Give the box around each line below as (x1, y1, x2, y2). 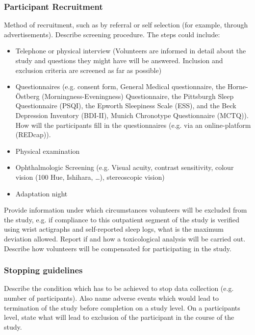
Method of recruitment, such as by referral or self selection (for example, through (4, 20, 248, 30)
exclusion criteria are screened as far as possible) (15, 65, 162, 75)
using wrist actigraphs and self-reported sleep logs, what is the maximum (4, 224, 224, 234)
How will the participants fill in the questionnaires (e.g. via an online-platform (15, 120, 251, 130)
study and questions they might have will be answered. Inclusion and (15, 55, 223, 65)
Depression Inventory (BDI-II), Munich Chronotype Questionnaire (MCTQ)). (15, 110, 249, 120)
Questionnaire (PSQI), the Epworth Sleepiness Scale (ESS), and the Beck (15, 100, 236, 111)
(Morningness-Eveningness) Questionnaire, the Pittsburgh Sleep (42, 91, 234, 101)
